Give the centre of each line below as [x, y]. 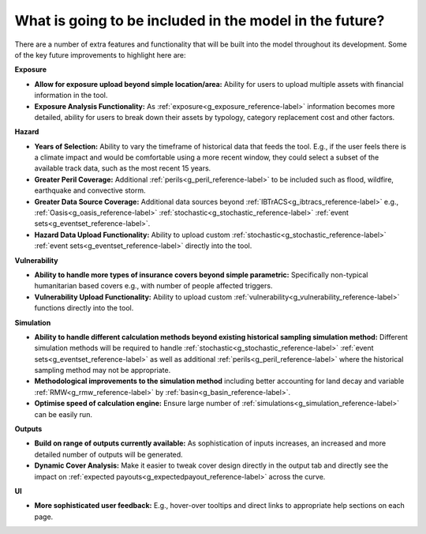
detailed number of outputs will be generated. [108, 454]
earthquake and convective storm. [90, 190]
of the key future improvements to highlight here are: [100, 55]
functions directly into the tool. [84, 308]
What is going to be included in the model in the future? [200, 21]
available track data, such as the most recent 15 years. [123, 168]
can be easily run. [63, 414]
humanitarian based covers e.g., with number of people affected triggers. [153, 286]
